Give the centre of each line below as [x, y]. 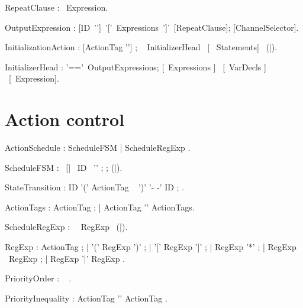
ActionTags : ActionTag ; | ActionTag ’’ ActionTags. [100, 207]
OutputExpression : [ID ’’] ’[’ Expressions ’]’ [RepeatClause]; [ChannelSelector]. [152, 27]
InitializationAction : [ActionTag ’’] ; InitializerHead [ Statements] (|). [141, 47]
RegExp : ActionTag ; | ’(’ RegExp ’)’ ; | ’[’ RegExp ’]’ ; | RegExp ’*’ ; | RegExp [151, 247]
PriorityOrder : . [38, 278]
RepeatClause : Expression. [57, 7]
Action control [65, 119]
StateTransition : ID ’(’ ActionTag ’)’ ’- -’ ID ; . [95, 187]
